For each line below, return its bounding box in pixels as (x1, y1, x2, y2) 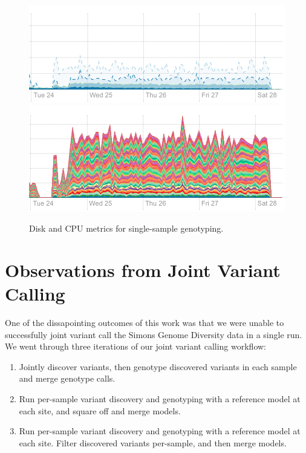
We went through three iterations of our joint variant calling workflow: (5, 340, 267, 353)
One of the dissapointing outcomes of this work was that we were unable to (5, 316, 284, 329)
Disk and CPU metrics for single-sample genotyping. (29, 222, 224, 235)
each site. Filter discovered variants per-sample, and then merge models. (19, 436, 287, 449)
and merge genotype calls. (19, 372, 116, 385)
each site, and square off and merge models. (19, 404, 181, 417)
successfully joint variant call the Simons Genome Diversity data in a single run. (5, 328, 302, 341)
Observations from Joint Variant (5, 257, 281, 282)
